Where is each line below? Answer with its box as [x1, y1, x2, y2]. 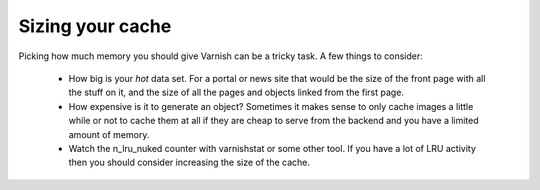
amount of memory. [68, 128, 150, 140]
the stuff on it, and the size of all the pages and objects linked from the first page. [68, 86, 405, 99]
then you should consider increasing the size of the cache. [68, 156, 310, 169]
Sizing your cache [18, 15, 172, 37]
